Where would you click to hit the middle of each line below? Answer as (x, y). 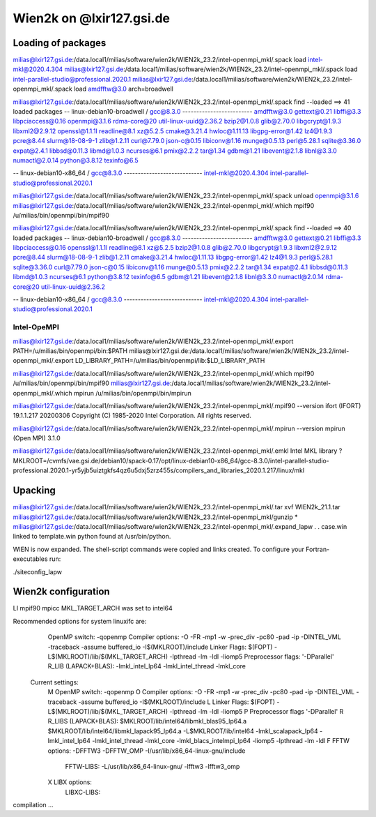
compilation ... (33, 805)
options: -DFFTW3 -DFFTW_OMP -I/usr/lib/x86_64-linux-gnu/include (147, 751)
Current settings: (55, 682)
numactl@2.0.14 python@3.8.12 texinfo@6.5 (76, 160)
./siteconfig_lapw (38, 571)
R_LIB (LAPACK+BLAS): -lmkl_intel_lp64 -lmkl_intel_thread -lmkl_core (147, 666)
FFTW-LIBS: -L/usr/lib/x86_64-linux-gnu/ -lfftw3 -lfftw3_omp (152, 766)
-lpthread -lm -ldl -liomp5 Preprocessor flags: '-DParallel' (252, 657)
